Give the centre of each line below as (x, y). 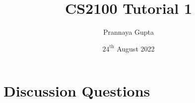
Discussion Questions (77, 91)
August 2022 (136, 48)
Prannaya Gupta (129, 32)
